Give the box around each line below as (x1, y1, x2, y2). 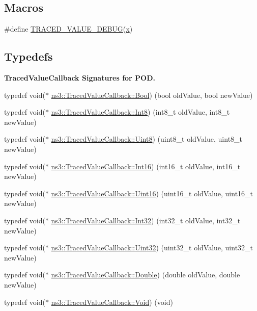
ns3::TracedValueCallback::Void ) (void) (51, 296, 173, 307)
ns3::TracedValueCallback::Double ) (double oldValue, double (51, 269, 240, 280)
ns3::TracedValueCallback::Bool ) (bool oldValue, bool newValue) (51, 89, 253, 100)
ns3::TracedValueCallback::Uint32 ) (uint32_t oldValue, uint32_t (51, 242, 253, 253)
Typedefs (4, 48, 53, 64)
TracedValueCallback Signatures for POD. (4, 72, 156, 83)
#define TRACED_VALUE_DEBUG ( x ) (4, 23, 133, 34)
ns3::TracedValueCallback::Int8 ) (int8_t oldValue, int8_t (51, 107, 230, 117)
